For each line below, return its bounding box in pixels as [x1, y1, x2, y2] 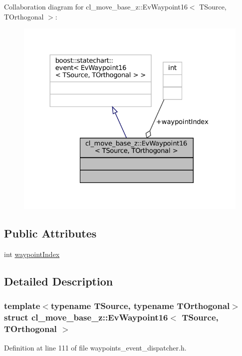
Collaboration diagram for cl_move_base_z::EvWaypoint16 [4, 1, 188, 11]
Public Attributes [4, 225, 97, 241]
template [4, 299, 40, 312]
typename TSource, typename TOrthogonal [50, 299, 230, 312]
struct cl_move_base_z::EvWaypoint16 [4, 311, 168, 323]
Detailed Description [4, 273, 113, 289]
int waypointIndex [4, 249, 60, 259]
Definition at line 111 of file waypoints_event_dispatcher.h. [4, 342, 187, 352]
